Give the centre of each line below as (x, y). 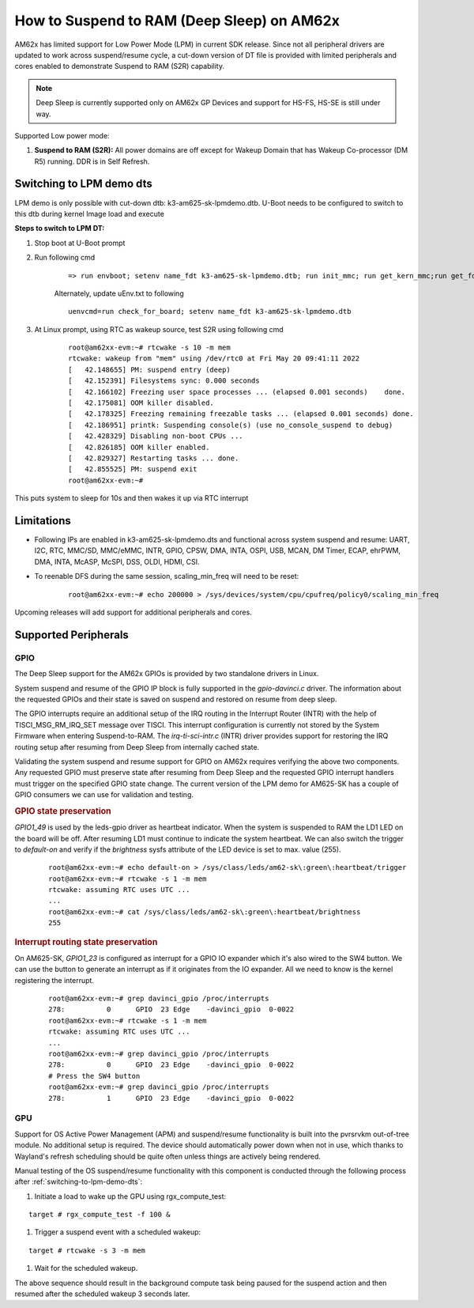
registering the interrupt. (55, 980)
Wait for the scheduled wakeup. (86, 1268)
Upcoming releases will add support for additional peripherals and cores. (133, 612)
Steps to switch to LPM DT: (60, 229)
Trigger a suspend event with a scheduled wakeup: (118, 1232)
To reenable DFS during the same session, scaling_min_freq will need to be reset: (167, 577)
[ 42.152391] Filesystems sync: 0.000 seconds (164, 381)
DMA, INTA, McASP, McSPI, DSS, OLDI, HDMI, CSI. (117, 561)
